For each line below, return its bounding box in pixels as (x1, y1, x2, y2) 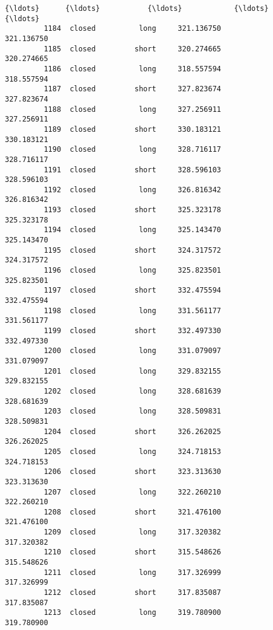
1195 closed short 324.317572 (43, 245, 221, 255)
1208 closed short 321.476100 (43, 507, 221, 516)
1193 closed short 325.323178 (43, 206, 221, 215)
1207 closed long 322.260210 (43, 487, 221, 496)
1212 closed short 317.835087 (43, 588, 221, 597)
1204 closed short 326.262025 (43, 427, 221, 436)
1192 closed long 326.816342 (43, 185, 221, 194)
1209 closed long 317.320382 (43, 528, 221, 537)
